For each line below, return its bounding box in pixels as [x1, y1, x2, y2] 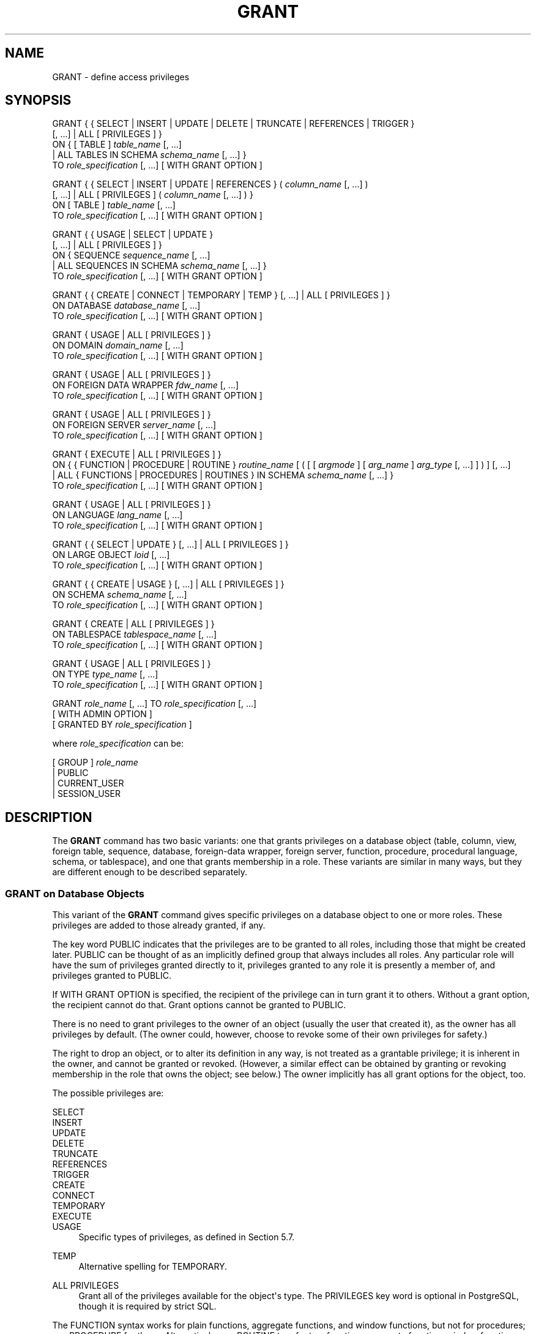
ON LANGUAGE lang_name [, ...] [52, 510, 183, 521]
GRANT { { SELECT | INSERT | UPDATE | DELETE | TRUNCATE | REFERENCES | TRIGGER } [52, 118, 415, 129]
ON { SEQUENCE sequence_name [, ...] [52, 250, 210, 261]
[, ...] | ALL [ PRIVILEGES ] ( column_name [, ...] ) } [52, 189, 253, 200]
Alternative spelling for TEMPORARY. [78, 1261, 228, 1272]
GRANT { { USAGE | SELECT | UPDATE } [52, 229, 214, 240]
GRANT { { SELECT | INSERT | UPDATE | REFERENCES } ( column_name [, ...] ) [52, 179, 368, 190]
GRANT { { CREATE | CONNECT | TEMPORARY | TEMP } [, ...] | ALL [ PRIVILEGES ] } [52, 290, 390, 301]
